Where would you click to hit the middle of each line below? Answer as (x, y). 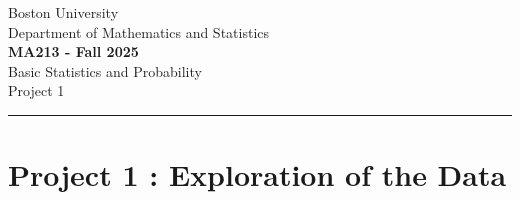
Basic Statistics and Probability (105, 70)
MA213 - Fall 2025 (73, 51)
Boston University (63, 12)
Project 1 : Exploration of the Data (257, 174)
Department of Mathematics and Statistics (139, 31)
